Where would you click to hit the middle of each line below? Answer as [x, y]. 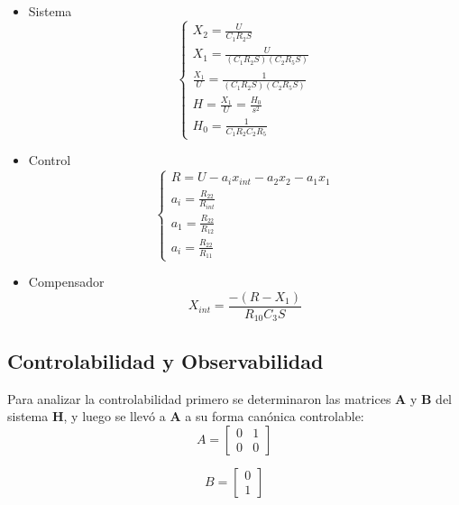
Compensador [66, 282]
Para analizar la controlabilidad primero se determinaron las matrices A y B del [229, 398]
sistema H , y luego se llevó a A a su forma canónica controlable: [186, 416]
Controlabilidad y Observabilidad [165, 360]
